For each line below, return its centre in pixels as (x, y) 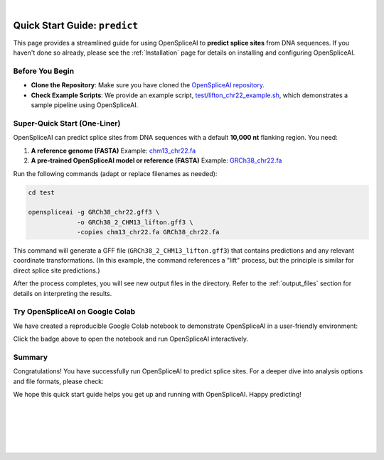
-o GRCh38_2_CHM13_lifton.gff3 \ (135, 222)
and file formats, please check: (59, 381)
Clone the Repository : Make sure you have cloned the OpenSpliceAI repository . (148, 85)
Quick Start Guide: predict (76, 25)
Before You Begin (44, 71)
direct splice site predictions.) (57, 270)
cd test (41, 192)
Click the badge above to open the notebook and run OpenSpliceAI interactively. (131, 339)
